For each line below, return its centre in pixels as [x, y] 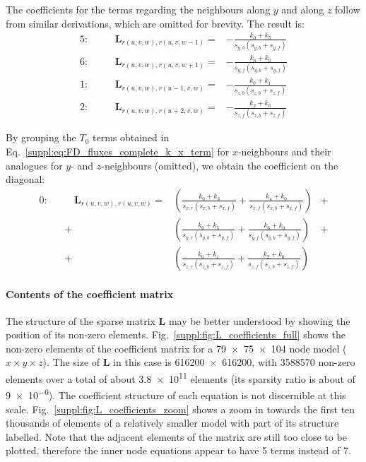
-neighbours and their [284, 152]
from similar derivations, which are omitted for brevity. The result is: [155, 23]
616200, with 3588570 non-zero [289, 362]
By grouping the [41, 137]
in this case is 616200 [159, 362]
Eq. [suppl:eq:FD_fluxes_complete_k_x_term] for [118, 152]
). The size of [71, 362]
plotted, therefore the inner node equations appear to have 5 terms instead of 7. [178, 450]
